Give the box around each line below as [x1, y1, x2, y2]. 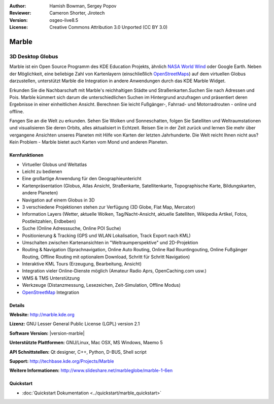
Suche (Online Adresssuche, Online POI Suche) [22, 225, 121, 231]
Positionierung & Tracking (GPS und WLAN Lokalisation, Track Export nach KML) [22, 232, 191, 239]
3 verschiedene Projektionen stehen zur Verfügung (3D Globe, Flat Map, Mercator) [22, 204, 195, 210]
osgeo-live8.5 [49, 17, 79, 23]
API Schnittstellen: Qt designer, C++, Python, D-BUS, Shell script [9, 349, 147, 355]
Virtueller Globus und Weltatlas [22, 161, 87, 167]
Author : [9, 3, 26, 9]
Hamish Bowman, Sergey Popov [49, 3, 117, 9]
